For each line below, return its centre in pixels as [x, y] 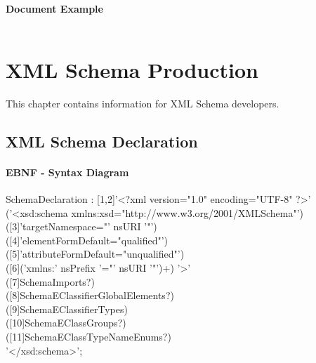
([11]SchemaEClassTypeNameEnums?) [88, 337]
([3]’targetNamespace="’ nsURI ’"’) [81, 226]
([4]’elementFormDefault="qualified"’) [87, 240]
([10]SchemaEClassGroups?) [66, 323]
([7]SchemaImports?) [50, 281]
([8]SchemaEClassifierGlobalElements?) [90, 295]
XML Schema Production [132, 69]
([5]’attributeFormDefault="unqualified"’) [95, 254]
